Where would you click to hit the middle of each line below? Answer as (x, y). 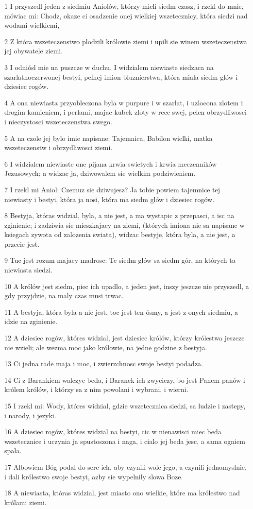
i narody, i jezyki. (30, 415)
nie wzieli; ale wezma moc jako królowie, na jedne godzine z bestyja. (106, 347)
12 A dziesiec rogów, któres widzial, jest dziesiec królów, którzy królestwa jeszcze (125, 338)
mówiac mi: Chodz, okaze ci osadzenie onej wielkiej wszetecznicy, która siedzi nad (126, 15)
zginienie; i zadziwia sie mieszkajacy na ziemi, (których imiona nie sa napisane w (125, 225)
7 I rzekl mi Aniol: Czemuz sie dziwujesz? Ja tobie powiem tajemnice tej (112, 189)
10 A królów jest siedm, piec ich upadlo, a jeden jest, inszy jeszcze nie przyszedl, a (127, 286)
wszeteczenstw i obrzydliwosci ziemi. (59, 147)
